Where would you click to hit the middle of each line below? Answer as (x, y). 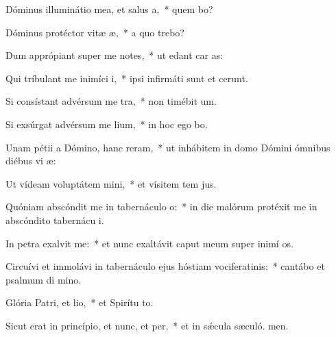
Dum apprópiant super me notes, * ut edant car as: (115, 55)
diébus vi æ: (31, 161)
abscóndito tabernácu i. (55, 220)
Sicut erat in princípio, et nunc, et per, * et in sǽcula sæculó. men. (147, 325)
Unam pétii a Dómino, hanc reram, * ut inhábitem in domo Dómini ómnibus (168, 147)
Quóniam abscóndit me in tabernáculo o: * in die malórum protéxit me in (161, 207)
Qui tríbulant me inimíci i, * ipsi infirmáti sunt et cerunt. (127, 78)
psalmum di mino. (44, 279)
